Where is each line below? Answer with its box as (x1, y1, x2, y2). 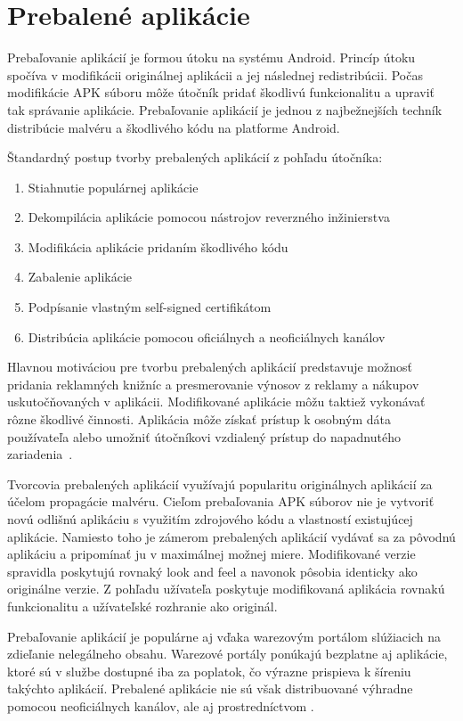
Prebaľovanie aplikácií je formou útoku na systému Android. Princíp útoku (7, 48, 416, 67)
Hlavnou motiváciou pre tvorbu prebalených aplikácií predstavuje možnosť (7, 357, 412, 376)
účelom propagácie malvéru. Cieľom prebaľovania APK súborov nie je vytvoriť (7, 492, 435, 511)
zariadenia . (7, 445, 73, 463)
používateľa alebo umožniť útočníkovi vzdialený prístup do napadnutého (7, 427, 401, 446)
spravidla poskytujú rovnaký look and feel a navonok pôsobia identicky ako (7, 561, 418, 580)
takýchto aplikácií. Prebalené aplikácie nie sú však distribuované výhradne (7, 679, 413, 698)
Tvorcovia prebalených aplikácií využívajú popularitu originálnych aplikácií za (7, 474, 433, 493)
